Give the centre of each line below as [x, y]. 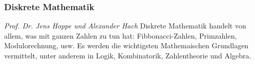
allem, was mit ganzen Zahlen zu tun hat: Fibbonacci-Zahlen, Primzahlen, [121, 35]
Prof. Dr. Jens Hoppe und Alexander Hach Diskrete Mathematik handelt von [125, 26]
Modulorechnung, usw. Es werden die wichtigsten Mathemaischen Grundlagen [126, 45]
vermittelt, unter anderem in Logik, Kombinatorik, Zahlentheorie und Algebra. [128, 55]
